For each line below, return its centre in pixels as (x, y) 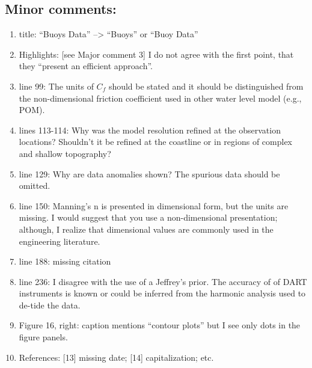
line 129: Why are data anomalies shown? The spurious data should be (149, 173)
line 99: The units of (56, 86)
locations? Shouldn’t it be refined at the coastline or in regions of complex (155, 142)
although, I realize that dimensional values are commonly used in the (146, 229)
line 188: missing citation (65, 261)
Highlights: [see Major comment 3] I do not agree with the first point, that (156, 54)
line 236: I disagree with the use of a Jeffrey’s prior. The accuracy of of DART (163, 281)
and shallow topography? (65, 153)
